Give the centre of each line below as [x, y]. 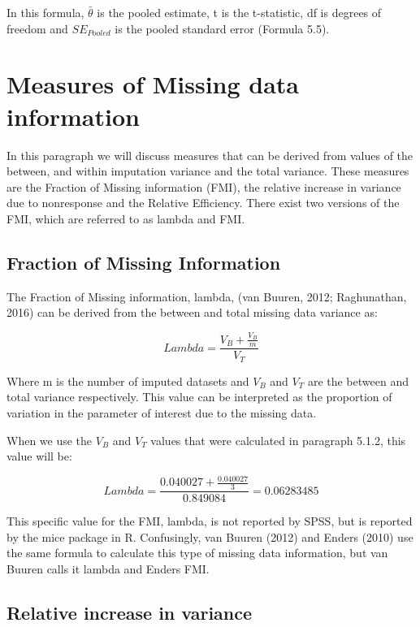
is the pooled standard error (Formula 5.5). [222, 28]
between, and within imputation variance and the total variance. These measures [208, 171]
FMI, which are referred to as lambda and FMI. [126, 218]
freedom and [37, 28]
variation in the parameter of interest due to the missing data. [162, 413]
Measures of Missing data [153, 84]
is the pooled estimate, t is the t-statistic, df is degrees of [239, 12]
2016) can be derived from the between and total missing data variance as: [192, 312]
